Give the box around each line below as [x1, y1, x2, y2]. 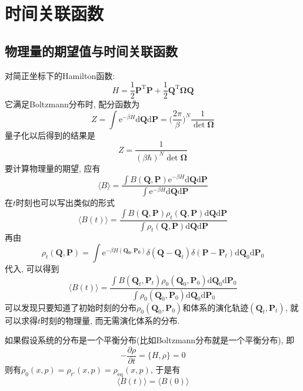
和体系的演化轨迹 [182, 301, 249, 313]
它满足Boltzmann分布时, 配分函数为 [5, 98, 140, 110]
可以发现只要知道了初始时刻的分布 [5, 301, 136, 313]
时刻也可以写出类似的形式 [16, 196, 115, 209]
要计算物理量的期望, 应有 [5, 162, 101, 174]
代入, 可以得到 [5, 262, 59, 275]
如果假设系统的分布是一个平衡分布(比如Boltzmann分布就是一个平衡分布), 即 [5, 334, 295, 346]
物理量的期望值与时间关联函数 [5, 41, 178, 60]
